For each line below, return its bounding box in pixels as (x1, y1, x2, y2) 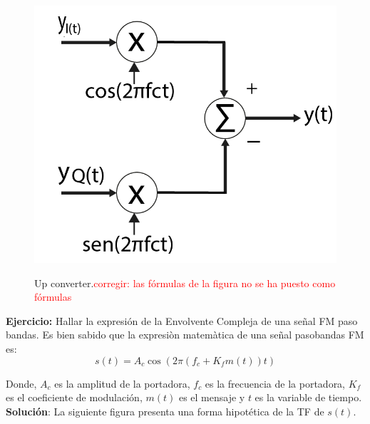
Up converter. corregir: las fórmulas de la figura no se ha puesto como (34, 275, 336, 290)
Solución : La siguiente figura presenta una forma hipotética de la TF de (6, 403, 324, 418)
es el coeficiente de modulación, (6, 390, 143, 405)
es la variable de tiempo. (255, 390, 362, 405)
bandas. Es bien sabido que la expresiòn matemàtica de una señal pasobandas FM (6, 327, 364, 342)
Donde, (6, 376, 37, 391)
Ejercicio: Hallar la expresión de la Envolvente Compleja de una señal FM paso (6, 313, 358, 328)
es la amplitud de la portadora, (54, 376, 190, 391)
